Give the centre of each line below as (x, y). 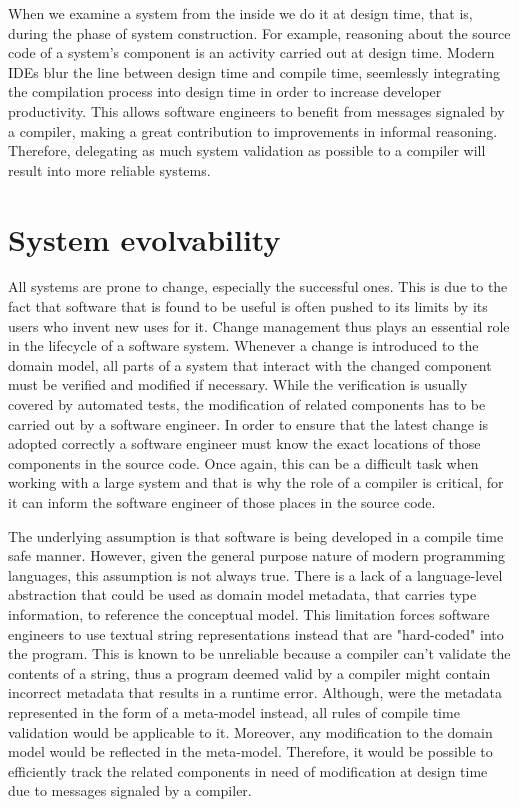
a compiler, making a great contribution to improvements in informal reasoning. (253, 130)
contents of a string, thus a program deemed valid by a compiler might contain (249, 672)
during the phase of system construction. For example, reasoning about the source (259, 32)
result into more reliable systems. (109, 169)
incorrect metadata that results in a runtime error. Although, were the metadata (255, 692)
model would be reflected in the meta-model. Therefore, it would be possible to (250, 751)
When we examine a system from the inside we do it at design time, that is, (240, 13)
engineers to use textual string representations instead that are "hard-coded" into (256, 633)
